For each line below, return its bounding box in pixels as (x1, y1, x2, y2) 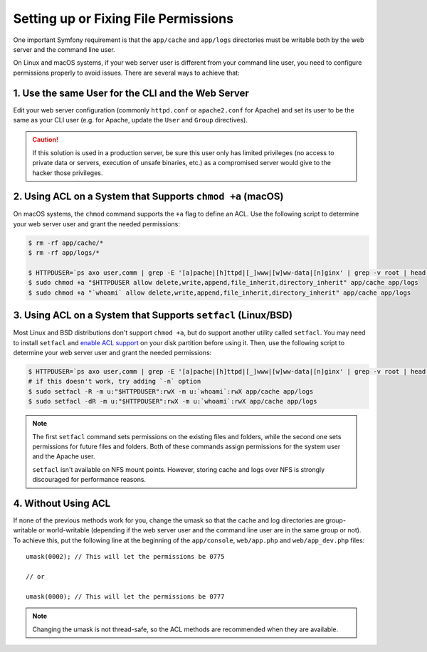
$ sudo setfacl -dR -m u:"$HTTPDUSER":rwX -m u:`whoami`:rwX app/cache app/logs (28, 397, 317, 406)
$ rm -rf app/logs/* (28, 249, 100, 257)
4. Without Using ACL (13, 498, 111, 509)
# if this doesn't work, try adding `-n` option (28, 377, 201, 386)
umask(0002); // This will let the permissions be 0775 (26, 552, 225, 561)
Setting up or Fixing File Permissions (13, 11, 234, 26)
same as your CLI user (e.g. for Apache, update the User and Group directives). (13, 116, 248, 125)
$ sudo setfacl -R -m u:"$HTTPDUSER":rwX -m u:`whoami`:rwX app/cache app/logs (28, 387, 314, 395)
